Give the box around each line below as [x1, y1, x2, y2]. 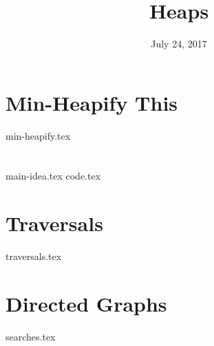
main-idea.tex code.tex [6, 169, 101, 183]
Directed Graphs [6, 289, 167, 317]
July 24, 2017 [151, 36, 207, 51]
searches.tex [6, 329, 56, 343]
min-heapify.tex [6, 128, 71, 142]
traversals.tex [6, 249, 62, 263]
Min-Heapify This [6, 88, 178, 116]
